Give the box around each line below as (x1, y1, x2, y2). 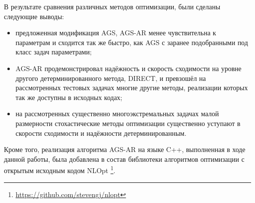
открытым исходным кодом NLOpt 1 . (4, 164, 116, 175)
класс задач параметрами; (15, 47, 92, 57)
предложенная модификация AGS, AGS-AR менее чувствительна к (15, 27, 216, 38)
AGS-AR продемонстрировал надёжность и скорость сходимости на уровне (15, 63, 242, 73)
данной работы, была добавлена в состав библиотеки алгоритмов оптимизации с (4, 153, 245, 164)
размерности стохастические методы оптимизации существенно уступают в (15, 118, 241, 128)
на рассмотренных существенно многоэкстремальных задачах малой (15, 108, 219, 119)
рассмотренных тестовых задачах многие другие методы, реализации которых (15, 82, 248, 93)
